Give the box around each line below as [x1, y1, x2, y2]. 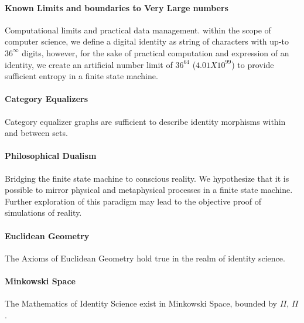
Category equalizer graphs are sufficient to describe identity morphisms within [5, 115, 286, 127]
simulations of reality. [5, 206, 82, 219]
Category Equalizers [5, 93, 88, 105]
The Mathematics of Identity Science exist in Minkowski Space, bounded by [5, 297, 277, 310]
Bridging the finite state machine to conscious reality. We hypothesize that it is [5, 172, 289, 184]
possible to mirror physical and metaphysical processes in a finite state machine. [5, 183, 293, 196]
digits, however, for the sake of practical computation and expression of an [22, 46, 289, 59]
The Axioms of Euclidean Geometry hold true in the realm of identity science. [5, 251, 285, 264]
